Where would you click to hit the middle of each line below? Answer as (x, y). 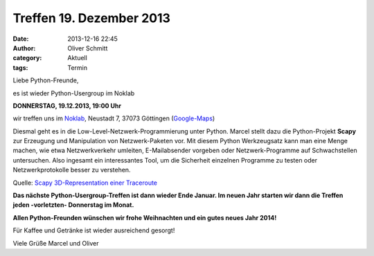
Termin (78, 67)
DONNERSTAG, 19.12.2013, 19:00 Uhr (67, 106)
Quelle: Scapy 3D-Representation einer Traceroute (85, 183)
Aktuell (78, 58)
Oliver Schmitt (88, 48)
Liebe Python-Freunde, (46, 80)
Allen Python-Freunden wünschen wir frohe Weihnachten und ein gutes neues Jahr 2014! (145, 217)
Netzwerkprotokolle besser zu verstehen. (72, 170)
